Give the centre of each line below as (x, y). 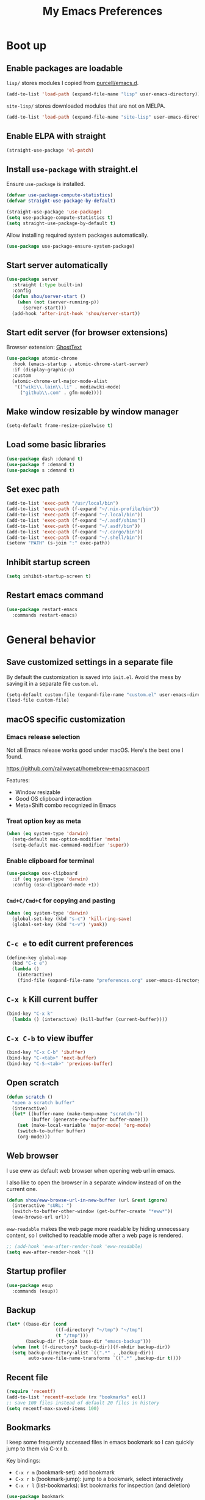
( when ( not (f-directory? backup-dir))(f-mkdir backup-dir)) (91, 1347)
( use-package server (33, 280)
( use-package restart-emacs (42, 609)
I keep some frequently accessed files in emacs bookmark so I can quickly (100, 1442)
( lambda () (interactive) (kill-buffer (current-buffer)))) (90, 1019)
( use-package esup (30, 1285)
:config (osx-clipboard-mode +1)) (56, 885)
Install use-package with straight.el (72, 169)
